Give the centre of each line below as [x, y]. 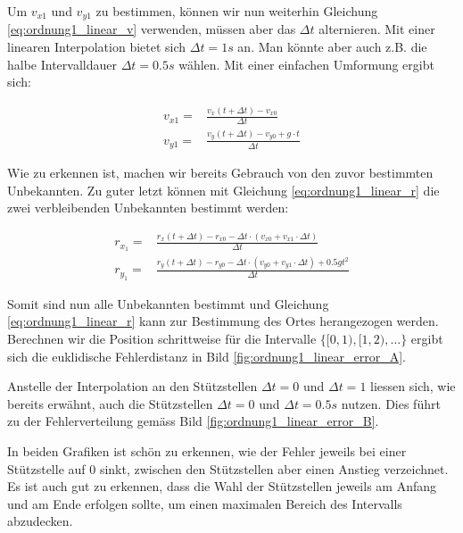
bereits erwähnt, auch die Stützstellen [110, 403]
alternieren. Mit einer [377, 29]
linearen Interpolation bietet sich [97, 47]
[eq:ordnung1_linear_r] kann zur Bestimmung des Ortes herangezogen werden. [223, 321]
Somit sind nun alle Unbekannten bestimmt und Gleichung [168, 303]
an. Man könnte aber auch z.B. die [332, 47]
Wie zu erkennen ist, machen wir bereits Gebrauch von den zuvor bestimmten [220, 173]
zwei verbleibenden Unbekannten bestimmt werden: [148, 208]
